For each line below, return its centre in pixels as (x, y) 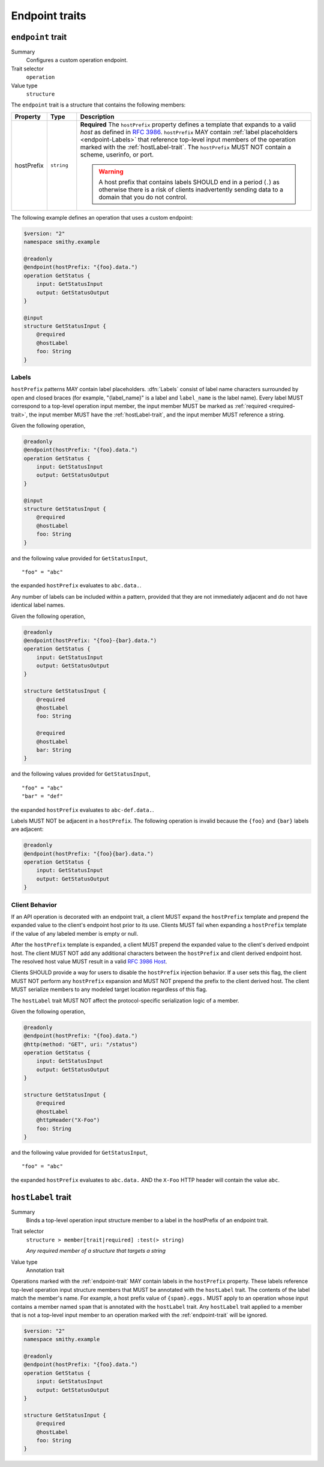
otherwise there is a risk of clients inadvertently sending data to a (191, 190)
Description (97, 116)
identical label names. (38, 605)
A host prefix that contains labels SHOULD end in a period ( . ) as (189, 182)
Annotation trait (45, 1270)
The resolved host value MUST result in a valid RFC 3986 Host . (89, 961)
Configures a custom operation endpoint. (77, 60)
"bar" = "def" (42, 796)
